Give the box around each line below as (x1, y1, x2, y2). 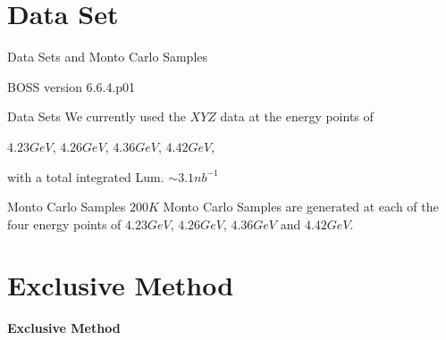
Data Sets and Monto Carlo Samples (7, 47, 207, 66)
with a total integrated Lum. (7, 167, 164, 186)
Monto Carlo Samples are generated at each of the (163, 197, 439, 216)
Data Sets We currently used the (7, 107, 186, 126)
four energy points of (7, 214, 122, 233)
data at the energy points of (220, 107, 374, 126)
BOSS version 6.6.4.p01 (7, 77, 136, 95)
